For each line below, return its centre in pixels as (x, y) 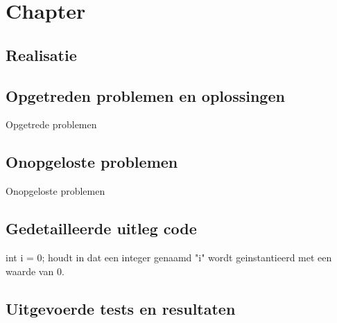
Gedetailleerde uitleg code (101, 228)
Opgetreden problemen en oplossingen (145, 95)
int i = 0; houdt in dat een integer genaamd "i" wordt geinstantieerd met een (169, 257)
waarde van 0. (35, 271)
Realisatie (41, 54)
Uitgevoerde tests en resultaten (121, 308)
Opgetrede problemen (51, 124)
